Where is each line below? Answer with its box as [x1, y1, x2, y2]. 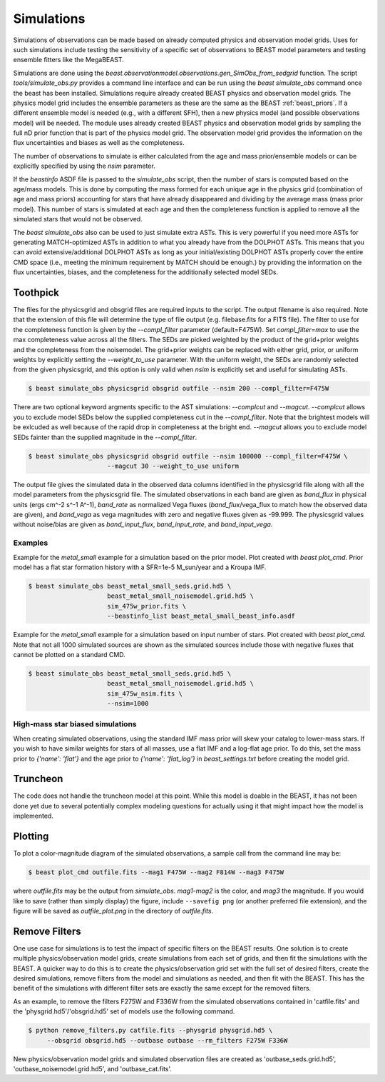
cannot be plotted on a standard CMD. [13, 650, 126, 658]
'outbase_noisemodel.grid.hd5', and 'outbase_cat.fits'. [13, 1064, 173, 1073]
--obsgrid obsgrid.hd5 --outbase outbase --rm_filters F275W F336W [46, 1036, 288, 1044]
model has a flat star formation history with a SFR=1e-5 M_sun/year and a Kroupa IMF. [13, 563, 267, 571]
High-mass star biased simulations [13, 719, 137, 729]
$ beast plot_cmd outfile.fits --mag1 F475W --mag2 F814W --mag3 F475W [28, 868, 284, 876]
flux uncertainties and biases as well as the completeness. [13, 139, 185, 147]
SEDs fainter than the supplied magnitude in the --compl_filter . [13, 433, 197, 441]
